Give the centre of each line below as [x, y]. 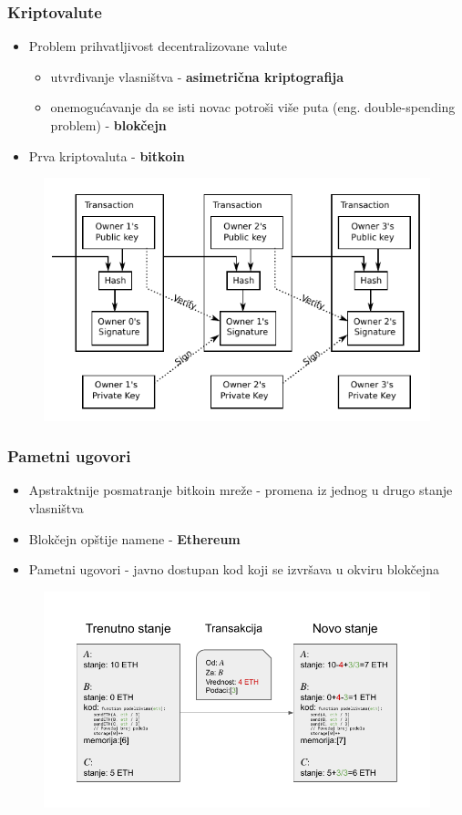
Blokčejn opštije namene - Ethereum [134, 538]
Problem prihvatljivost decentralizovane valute [158, 46]
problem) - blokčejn [108, 125]
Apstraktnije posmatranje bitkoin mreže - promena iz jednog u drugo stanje [241, 490]
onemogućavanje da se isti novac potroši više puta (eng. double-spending [253, 107]
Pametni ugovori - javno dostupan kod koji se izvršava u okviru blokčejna [234, 569]
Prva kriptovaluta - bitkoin [107, 155]
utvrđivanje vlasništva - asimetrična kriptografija [197, 76]
